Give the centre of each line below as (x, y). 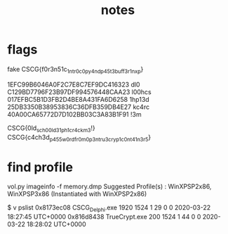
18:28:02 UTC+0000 (56, 224)
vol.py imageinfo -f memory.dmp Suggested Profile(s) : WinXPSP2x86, (109, 187)
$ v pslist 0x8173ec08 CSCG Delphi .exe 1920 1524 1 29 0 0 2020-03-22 (109, 208)
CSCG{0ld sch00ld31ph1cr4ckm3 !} (52, 129)
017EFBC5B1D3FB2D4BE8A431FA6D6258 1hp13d (78, 99)
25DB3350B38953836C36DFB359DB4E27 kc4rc (78, 107)
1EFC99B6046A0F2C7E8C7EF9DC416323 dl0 (74, 84)
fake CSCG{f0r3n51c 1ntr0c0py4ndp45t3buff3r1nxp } (75, 70)
